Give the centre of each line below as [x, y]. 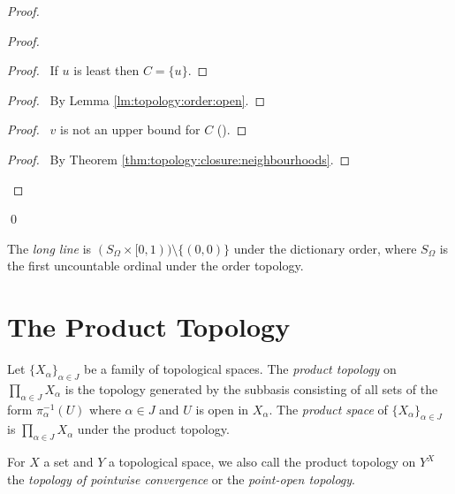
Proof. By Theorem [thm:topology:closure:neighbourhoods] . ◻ [179, 159]
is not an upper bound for [130, 129]
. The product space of [328, 409]
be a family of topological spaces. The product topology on [240, 369]
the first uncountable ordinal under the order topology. [155, 266]
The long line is [49, 248]
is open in [222, 409]
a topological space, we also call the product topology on [262, 462]
